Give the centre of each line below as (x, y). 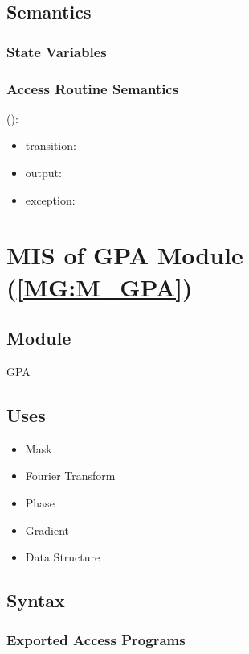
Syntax (36, 600)
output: (43, 173)
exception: (50, 199)
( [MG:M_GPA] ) (100, 286)
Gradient (47, 530)
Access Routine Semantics (93, 88)
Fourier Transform (70, 476)
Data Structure (63, 557)
